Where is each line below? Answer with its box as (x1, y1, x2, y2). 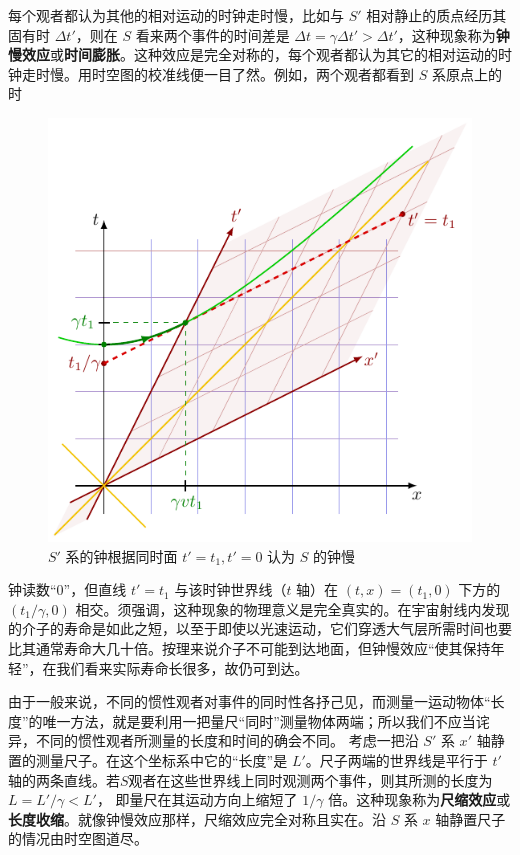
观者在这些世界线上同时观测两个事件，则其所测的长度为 (128, 769, 493, 790)
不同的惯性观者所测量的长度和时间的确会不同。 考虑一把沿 (35, 730, 419, 751)
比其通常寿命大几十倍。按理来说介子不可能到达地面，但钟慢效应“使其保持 (8, 637, 491, 658)
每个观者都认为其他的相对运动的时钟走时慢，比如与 (8, 5, 344, 25)
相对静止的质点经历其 (366, 5, 507, 25)
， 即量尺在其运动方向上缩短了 (96, 789, 298, 810)
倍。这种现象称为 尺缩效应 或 (328, 789, 511, 810)
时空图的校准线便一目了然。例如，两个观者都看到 (91, 63, 414, 84)
